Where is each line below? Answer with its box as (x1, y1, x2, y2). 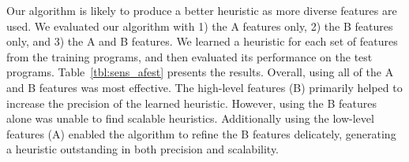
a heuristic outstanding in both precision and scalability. (6, 141, 280, 157)
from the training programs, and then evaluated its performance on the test (6, 48, 373, 64)
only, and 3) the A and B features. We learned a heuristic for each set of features (6, 33, 398, 50)
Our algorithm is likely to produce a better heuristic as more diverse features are (6, 2, 397, 18)
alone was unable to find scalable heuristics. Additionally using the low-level (6, 110, 374, 127)
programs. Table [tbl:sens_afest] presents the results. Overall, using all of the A (6, 64, 394, 80)
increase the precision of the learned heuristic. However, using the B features (6, 94, 377, 111)
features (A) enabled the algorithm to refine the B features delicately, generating (6, 125, 396, 142)
